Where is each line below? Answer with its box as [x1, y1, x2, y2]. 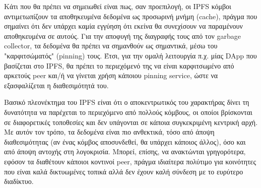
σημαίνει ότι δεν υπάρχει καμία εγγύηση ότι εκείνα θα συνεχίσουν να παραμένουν [4, 21, 243, 31]
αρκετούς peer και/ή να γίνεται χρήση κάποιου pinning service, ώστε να [4, 70, 218, 81]
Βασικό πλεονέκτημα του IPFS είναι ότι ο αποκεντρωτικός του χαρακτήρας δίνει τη [4, 97, 249, 107]
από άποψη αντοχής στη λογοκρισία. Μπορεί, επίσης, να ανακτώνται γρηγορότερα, [4, 146, 246, 157]
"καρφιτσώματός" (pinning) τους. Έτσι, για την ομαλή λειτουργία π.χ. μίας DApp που [4, 50, 257, 60]
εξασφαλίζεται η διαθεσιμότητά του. [4, 80, 109, 90]
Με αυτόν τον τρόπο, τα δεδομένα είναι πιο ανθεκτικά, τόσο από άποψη [4, 127, 215, 137]
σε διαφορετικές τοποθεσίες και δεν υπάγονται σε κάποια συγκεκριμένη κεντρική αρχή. [4, 116, 258, 127]
